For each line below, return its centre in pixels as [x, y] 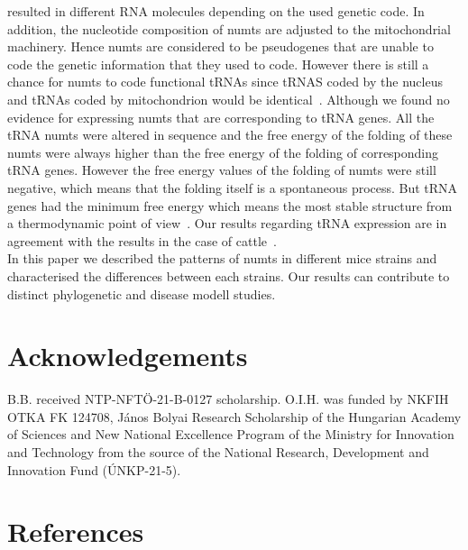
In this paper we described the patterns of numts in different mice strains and [222, 258]
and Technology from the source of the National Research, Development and [218, 452]
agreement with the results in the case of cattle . [142, 240]
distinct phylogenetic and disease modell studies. [142, 293]
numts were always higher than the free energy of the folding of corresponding [223, 152]
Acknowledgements [128, 356]
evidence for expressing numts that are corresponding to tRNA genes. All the [221, 117]
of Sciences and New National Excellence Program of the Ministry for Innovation [231, 434]
